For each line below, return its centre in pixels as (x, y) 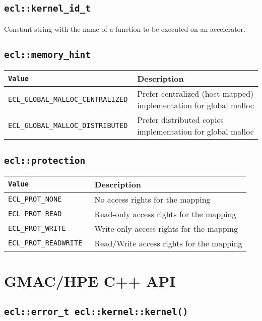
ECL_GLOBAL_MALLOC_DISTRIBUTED (68, 126)
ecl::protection (45, 160)
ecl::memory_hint (47, 54)
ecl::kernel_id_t (47, 9)
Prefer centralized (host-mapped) (195, 94)
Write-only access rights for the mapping (166, 228)
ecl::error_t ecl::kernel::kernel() (96, 311)
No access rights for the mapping (152, 199)
